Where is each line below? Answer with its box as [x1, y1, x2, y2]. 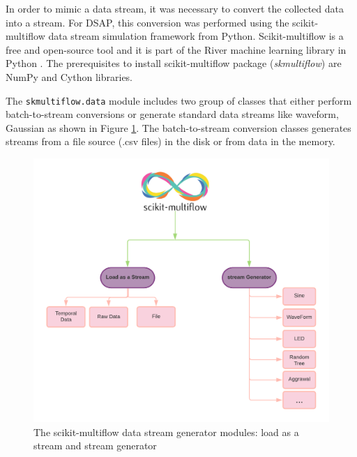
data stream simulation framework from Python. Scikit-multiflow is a [48, 29, 344, 43]
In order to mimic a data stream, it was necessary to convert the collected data [6, 1, 344, 15]
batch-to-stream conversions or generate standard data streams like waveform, [6, 107, 339, 121]
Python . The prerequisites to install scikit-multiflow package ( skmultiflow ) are [6, 56, 342, 70]
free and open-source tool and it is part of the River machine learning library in [6, 42, 347, 57]
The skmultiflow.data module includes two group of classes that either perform [6, 93, 352, 107]
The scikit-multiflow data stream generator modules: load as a [33, 424, 299, 439]
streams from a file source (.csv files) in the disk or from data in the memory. [6, 134, 335, 149]
